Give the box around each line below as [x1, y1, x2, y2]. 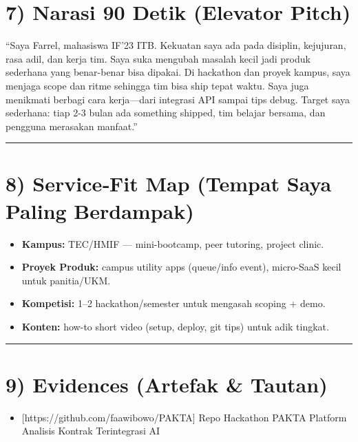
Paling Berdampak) [6, 196, 194, 224]
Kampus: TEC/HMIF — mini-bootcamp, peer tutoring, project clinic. [21, 236, 324, 251]
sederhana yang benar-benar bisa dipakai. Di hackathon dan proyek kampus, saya [6, 65, 350, 79]
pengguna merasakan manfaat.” [6, 118, 138, 133]
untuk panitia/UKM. [21, 273, 111, 287]
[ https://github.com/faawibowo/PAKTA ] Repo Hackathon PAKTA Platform [21, 410, 347, 424]
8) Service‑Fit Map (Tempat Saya [6, 169, 332, 198]
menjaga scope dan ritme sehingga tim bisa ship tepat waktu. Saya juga [6, 78, 309, 92]
